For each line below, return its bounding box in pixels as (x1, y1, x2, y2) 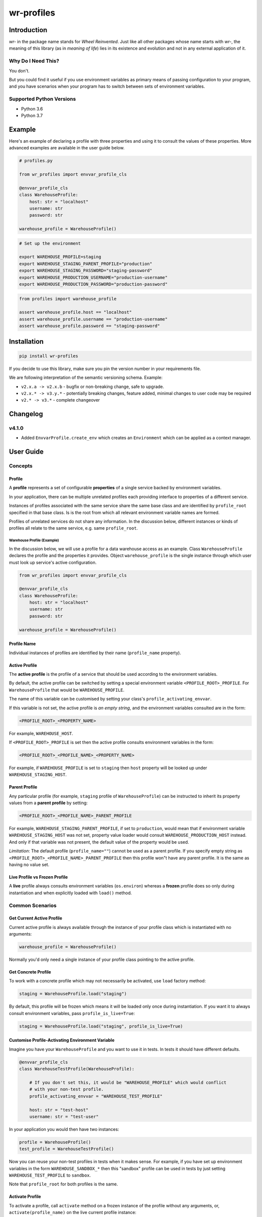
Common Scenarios (9, 902, 57, 909)
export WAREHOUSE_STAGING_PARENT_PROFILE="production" (19, 261, 152, 266)
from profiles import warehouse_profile (19, 296, 116, 301)
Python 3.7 (21, 112, 43, 118)
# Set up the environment (19, 240, 81, 246)
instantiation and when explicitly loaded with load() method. (9, 890, 132, 896)
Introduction (9, 26, 48, 34)
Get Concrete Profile (9, 969, 51, 975)
